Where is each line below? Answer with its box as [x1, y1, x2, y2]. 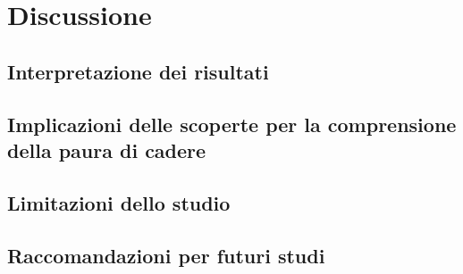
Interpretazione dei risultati [7, 57, 269, 85]
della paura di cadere [7, 136, 206, 163]
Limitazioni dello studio [7, 188, 231, 216]
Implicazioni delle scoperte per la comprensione [7, 110, 457, 137]
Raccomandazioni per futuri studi [7, 241, 325, 269]
